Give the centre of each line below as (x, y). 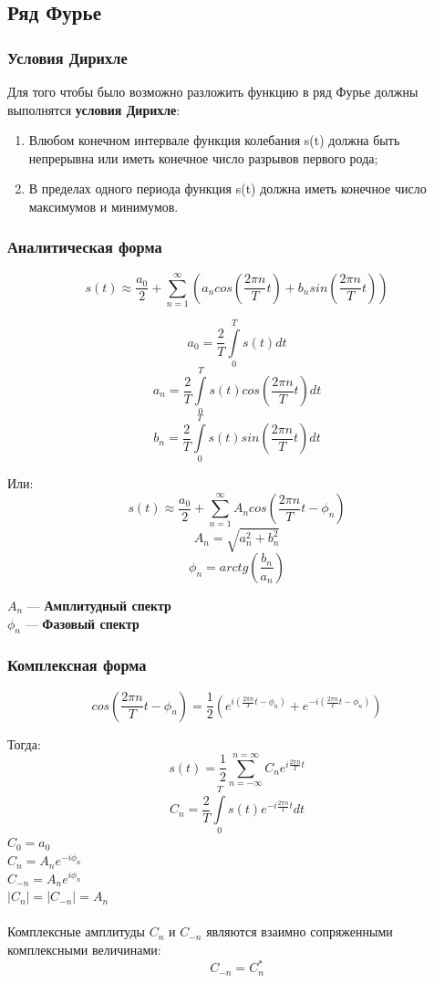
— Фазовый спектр (82, 623)
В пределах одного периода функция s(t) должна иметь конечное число (227, 188)
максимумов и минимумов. (103, 206)
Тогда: (24, 743)
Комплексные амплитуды (76, 931)
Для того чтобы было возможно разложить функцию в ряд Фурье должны (213, 91)
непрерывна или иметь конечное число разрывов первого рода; (203, 157)
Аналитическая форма (85, 247)
